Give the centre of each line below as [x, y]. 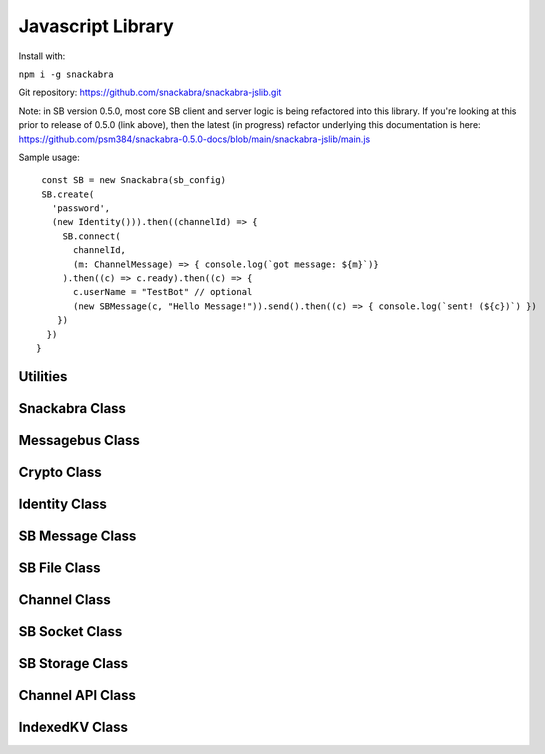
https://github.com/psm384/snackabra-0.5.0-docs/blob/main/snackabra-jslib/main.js [194, 139]
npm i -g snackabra [66, 74]
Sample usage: [49, 157]
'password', [81, 208]
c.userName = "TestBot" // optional [163, 292]
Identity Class [62, 503]
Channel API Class [77, 695]
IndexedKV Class [73, 726]
